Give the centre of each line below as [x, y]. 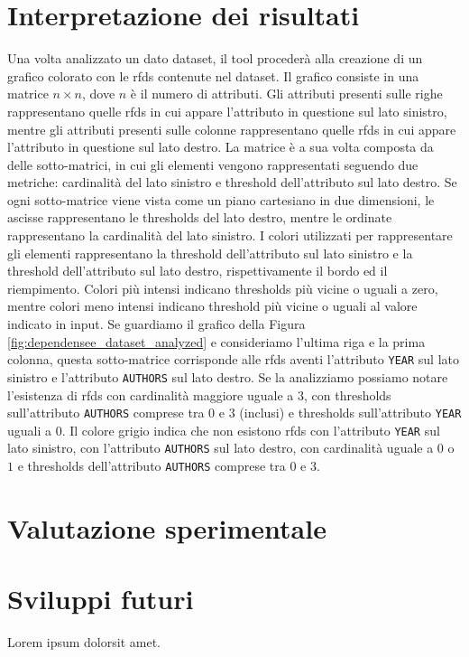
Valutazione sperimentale [167, 527]
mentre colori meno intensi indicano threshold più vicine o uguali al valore [212, 306]
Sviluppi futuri [101, 599]
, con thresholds [347, 394]
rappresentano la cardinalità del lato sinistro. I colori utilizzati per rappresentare [230, 235]
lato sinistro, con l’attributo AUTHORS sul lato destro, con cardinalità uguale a [221, 448]
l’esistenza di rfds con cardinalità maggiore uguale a [151, 394]
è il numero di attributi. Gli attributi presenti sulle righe [286, 94]
